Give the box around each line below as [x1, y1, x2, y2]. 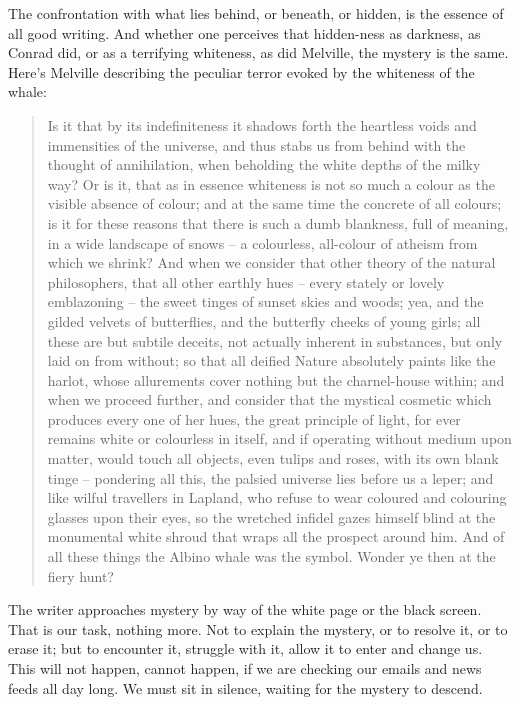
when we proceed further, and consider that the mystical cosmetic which [47, 389, 492, 410]
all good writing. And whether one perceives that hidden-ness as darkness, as [8, 22, 481, 43]
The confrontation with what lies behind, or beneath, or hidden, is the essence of [8, 3, 504, 23]
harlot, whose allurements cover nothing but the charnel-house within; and [47, 369, 505, 390]
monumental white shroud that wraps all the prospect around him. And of [47, 526, 505, 547]
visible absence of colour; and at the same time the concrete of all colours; [47, 193, 502, 214]
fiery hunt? [47, 565, 114, 586]
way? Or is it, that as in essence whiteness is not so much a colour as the [47, 173, 495, 194]
